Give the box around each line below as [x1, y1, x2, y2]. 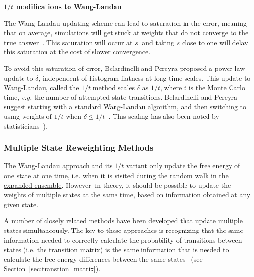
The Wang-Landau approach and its [4, 161, 113, 171]
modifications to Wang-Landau [16, 1, 122, 11]
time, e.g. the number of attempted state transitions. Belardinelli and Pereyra [4, 92, 237, 102]
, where [160, 82, 182, 92]
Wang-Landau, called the [4, 82, 79, 92]
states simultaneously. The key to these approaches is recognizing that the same [4, 225, 243, 235]
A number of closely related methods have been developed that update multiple [4, 215, 243, 226]
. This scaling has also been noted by [108, 111, 219, 121]
